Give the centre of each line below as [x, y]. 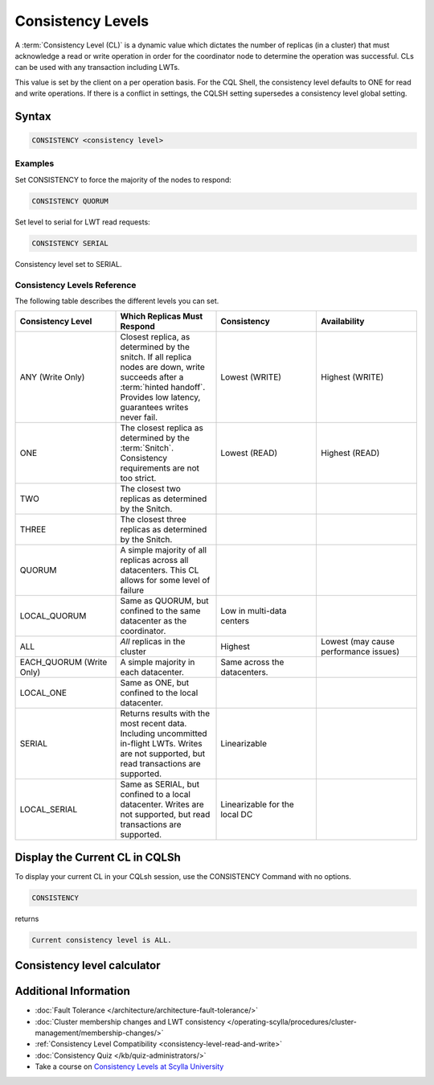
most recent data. [154, 724]
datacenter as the [154, 621]
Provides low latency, [160, 397]
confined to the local [159, 693]
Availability [342, 322]
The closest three [153, 520]
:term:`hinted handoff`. [163, 388]
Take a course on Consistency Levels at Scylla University [129, 1067]
